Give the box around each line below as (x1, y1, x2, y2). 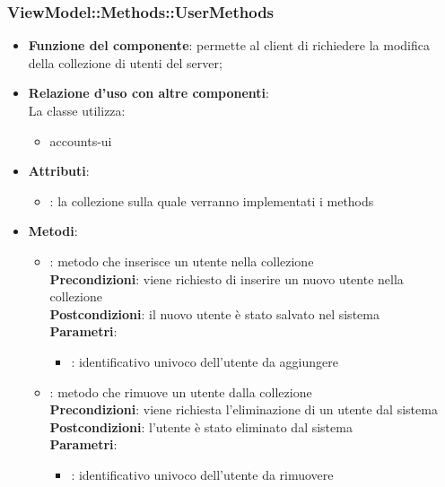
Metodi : (28, 222, 78, 240)
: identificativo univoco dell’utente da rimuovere (71, 465, 334, 483)
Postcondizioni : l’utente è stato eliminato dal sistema (49, 417, 353, 436)
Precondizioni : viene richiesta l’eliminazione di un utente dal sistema (49, 400, 438, 419)
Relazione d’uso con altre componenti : (28, 83, 269, 102)
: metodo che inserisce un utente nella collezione (49, 251, 314, 270)
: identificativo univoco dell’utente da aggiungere (71, 352, 338, 370)
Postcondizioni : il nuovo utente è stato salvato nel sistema (49, 304, 380, 323)
